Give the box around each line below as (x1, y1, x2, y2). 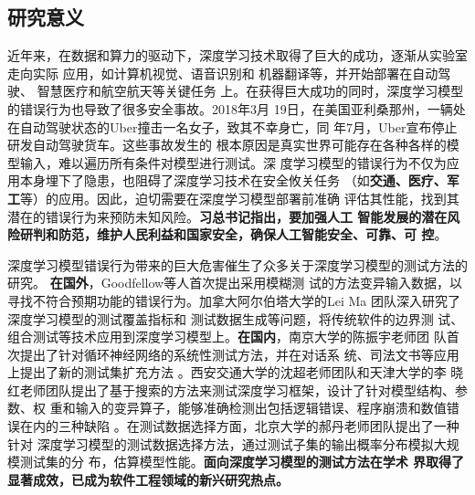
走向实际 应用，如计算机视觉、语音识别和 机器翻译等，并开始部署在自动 (7, 63, 438, 82)
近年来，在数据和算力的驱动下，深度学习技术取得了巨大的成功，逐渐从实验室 (7, 46, 468, 65)
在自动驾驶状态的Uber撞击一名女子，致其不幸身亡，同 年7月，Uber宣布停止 (7, 117, 458, 136)
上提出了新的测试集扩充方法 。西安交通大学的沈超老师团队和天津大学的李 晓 (7, 363, 464, 382)
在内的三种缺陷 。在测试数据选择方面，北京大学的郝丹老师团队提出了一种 (19, 416, 459, 436)
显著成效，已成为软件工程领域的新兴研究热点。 (7, 469, 289, 489)
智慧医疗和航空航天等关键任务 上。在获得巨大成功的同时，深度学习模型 (37, 81, 464, 100)
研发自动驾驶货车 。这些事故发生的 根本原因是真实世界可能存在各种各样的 (7, 135, 447, 154)
